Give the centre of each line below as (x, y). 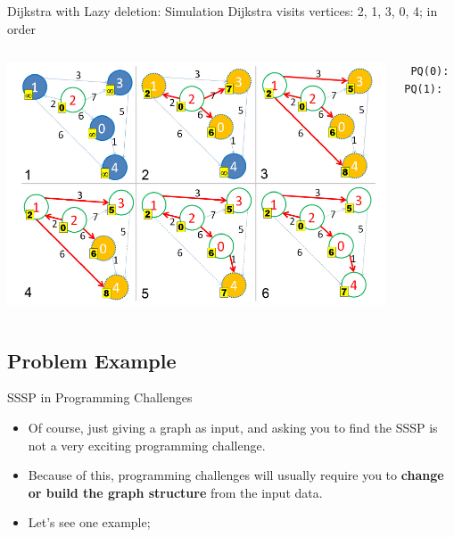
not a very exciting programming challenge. (147, 445)
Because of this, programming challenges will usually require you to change (236, 475)
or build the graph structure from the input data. (175, 492)
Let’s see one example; (89, 522)
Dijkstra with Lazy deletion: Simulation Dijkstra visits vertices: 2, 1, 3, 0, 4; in (223, 11)
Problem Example (92, 360)
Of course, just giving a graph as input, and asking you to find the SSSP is (233, 427)
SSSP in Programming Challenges (100, 397)
